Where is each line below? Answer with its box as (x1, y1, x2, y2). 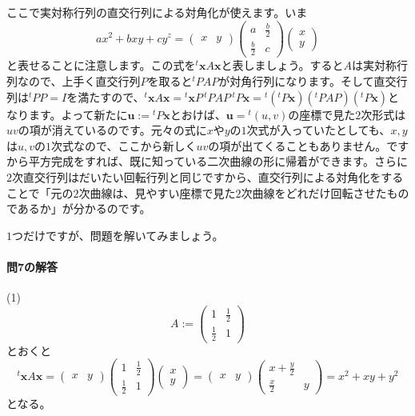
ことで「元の (6, 184, 74, 201)
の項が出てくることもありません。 (208, 137, 387, 154)
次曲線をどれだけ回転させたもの (241, 184, 409, 201)
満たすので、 (78, 88, 145, 105)
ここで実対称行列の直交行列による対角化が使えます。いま (6, 4, 308, 20)
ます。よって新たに (28, 106, 128, 122)
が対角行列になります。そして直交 (218, 73, 397, 89)
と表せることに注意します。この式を (6, 57, 196, 74)
